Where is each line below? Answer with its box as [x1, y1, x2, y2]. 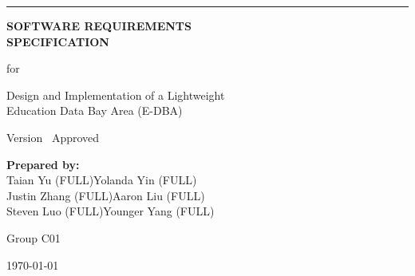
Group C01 [6, 229, 61, 246]
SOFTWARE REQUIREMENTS [6, 18, 192, 34]
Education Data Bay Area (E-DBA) [6, 102, 183, 119]
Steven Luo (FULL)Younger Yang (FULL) [6, 203, 215, 219]
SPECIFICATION [6, 33, 109, 49]
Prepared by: [6, 156, 80, 172]
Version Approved [6, 128, 100, 145]
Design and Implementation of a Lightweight [6, 86, 225, 103]
